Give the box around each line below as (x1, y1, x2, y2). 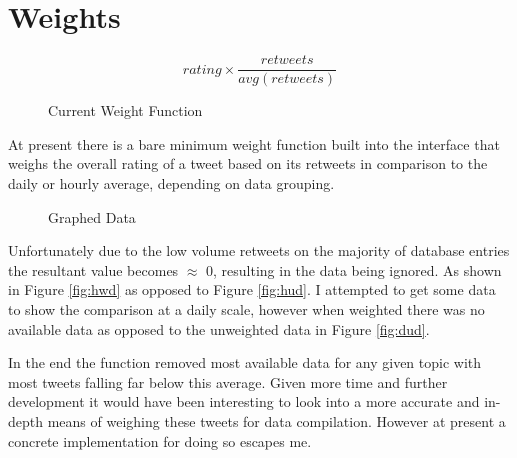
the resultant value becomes (8, 259, 179, 280)
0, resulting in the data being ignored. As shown (206, 259, 502, 280)
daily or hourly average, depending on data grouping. (8, 172, 335, 193)
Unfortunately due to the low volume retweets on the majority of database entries (8, 240, 510, 261)
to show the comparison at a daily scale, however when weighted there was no (8, 298, 485, 319)
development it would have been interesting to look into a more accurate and (8, 391, 480, 412)
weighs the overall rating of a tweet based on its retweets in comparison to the (8, 153, 488, 174)
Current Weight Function (48, 100, 203, 121)
